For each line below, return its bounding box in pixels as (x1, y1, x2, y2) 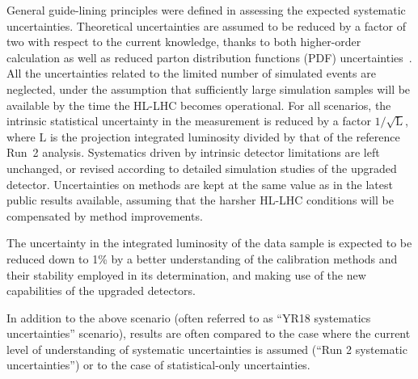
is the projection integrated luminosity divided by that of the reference (49, 128, 400, 145)
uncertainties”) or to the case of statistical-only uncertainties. (6, 356, 310, 373)
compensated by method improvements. (6, 207, 203, 224)
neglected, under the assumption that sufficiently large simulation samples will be (6, 80, 411, 97)
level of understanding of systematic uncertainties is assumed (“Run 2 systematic (6, 340, 407, 357)
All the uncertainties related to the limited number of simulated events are (6, 65, 376, 82)
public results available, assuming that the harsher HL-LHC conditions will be (6, 192, 394, 208)
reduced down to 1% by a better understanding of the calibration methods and (6, 250, 398, 267)
